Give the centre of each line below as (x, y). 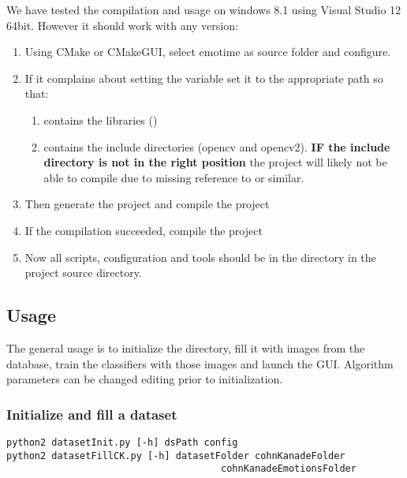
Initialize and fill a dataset (92, 414)
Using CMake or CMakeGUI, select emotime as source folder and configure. (208, 52)
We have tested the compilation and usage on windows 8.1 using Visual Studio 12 (204, 9)
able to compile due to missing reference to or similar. (174, 177)
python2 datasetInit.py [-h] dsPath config (122, 442)
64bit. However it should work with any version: (122, 25)
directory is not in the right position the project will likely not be (215, 162)
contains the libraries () (101, 119)
